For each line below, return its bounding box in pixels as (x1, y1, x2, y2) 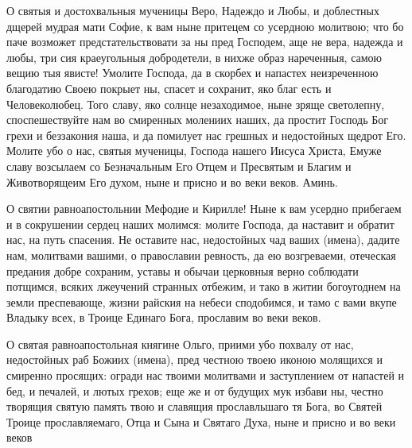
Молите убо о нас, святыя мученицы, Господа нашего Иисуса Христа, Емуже (6, 142, 382, 159)
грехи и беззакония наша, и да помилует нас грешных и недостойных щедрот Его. (6, 126, 406, 143)
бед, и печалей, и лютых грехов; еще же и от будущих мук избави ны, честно (6, 382, 383, 399)
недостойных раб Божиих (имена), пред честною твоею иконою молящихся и (6, 351, 383, 368)
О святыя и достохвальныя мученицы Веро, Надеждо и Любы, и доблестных (6, 2, 379, 18)
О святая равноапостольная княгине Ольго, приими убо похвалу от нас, (6, 335, 354, 352)
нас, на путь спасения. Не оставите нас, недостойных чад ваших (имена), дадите (6, 231, 400, 248)
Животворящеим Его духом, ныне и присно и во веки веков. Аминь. (6, 173, 338, 190)
